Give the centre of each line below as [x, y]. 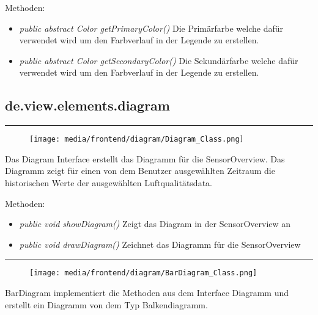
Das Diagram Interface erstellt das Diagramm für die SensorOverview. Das [145, 158]
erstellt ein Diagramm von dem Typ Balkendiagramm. [106, 304]
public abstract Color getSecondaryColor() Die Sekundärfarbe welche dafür [159, 60]
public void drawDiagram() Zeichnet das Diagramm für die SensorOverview [160, 244]
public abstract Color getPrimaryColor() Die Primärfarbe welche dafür [151, 28]
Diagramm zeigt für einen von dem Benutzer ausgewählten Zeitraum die [140, 171]
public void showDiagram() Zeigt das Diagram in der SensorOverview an [155, 224]
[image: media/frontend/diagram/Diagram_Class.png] [137, 139]
